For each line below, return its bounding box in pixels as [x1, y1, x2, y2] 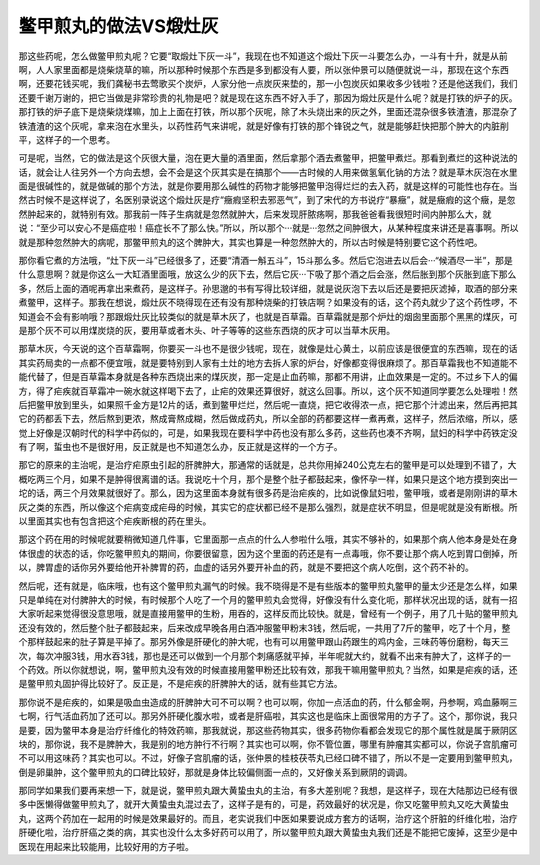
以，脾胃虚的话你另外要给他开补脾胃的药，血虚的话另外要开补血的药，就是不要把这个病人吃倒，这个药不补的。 [18, 561, 474, 574]
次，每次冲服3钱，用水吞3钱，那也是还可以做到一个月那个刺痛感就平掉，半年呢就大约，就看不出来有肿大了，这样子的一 [18, 650, 512, 662]
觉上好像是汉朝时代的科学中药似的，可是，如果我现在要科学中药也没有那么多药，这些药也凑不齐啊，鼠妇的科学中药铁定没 [18, 426, 518, 439]
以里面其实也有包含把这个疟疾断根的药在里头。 [18, 515, 212, 527]
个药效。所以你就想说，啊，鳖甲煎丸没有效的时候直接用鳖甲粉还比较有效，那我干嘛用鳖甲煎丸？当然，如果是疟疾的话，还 [18, 663, 518, 675]
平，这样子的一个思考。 [18, 133, 115, 145]
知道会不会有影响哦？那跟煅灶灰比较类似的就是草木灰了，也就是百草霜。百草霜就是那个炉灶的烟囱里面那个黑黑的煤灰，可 [18, 310, 518, 322]
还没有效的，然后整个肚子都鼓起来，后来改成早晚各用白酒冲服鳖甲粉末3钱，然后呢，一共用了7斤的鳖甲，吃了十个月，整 [18, 621, 511, 634]
